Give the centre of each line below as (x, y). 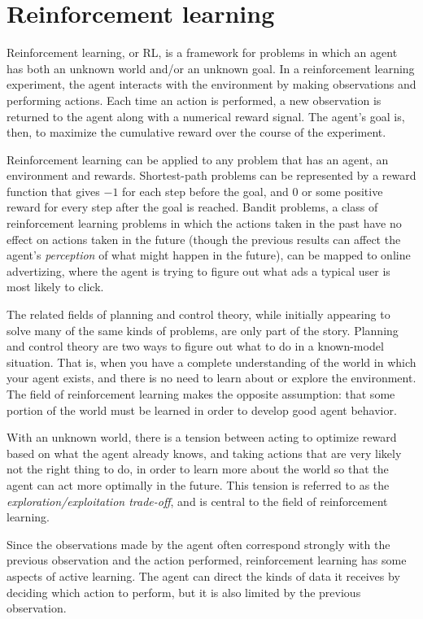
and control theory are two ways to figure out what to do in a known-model (195, 346)
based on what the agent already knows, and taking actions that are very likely (204, 453)
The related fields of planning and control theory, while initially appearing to (198, 314)
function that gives (53, 191)
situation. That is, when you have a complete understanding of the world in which (211, 362)
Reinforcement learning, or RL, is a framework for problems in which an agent (202, 52)
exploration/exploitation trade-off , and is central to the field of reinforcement (197, 501)
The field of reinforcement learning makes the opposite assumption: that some (201, 394)
